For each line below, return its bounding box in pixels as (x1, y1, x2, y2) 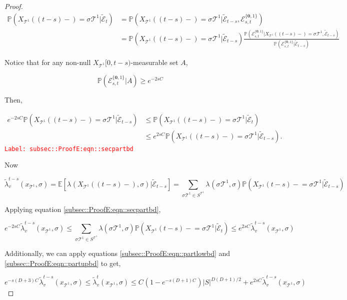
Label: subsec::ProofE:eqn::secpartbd (4, 145, 133, 152)
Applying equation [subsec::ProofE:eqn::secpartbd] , (4, 203, 161, 214)
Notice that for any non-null (4, 57, 91, 67)
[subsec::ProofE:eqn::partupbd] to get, (4, 257, 121, 268)
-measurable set (130, 57, 178, 67)
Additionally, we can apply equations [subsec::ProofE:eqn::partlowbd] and (4, 248, 230, 258)
